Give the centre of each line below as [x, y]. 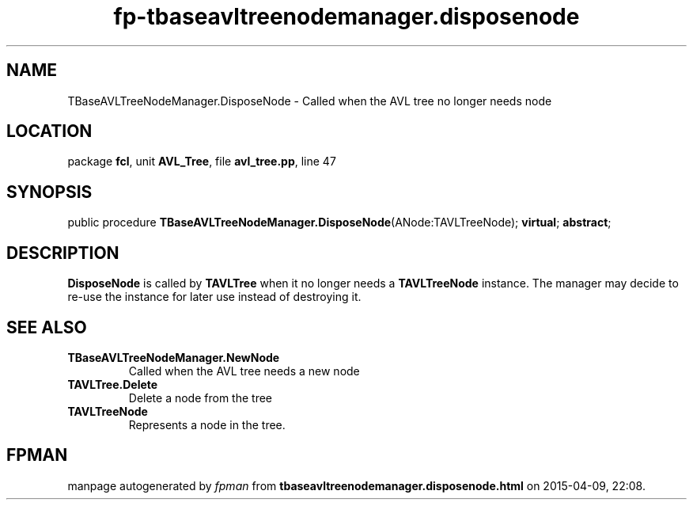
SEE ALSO [47, 327]
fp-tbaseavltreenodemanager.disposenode [346, 17]
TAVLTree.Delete [113, 384]
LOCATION [49, 131]
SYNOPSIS [49, 192]
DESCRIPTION [63, 253]
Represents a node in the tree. [207, 424]
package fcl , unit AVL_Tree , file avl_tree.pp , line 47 [202, 162]
